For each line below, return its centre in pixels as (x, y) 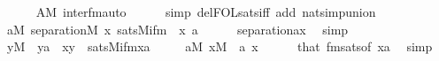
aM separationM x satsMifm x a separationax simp (177, 29)
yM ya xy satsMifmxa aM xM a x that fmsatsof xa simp (219, 46)
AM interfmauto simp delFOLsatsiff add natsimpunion (206, 11)
